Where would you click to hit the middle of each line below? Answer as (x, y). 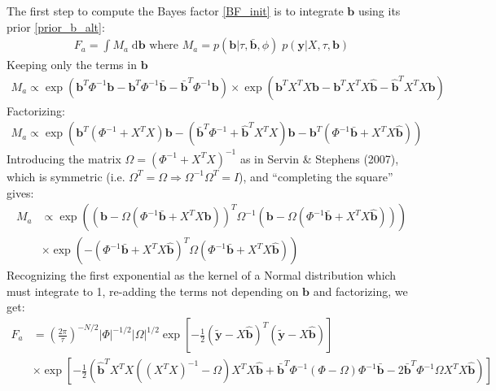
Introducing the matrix (64, 158)
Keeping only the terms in (72, 65)
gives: (20, 192)
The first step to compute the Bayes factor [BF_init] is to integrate (175, 11)
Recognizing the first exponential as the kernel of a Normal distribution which (202, 275)
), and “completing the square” (316, 176)
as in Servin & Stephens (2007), (319, 158)
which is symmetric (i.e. (66, 176)
